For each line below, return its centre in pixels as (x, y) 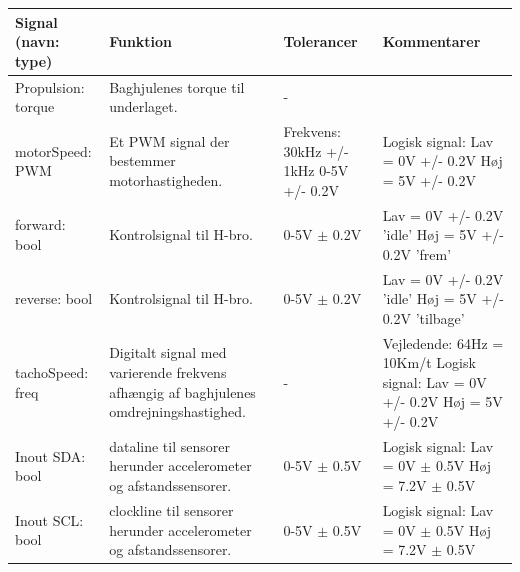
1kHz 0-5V (316, 170)
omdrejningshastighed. (177, 411)
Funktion (141, 41)
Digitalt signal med (168, 352)
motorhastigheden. (166, 179)
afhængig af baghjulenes (182, 391)
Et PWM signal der (169, 140)
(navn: (37, 41)
